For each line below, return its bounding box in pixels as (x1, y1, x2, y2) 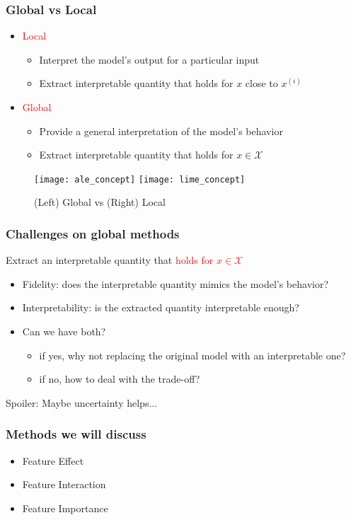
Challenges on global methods (6, 224, 180, 242)
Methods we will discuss (6, 425, 146, 443)
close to (245, 76, 278, 91)
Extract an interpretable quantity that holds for (6, 253, 214, 267)
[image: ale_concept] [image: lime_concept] (34, 174, 246, 185)
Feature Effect (22, 453, 84, 468)
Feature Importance (22, 500, 108, 515)
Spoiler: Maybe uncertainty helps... (6, 395, 158, 410)
